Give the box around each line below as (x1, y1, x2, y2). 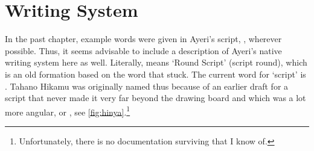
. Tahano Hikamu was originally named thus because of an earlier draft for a (5, 79, 289, 92)
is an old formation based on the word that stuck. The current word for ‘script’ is (5, 67, 306, 80)
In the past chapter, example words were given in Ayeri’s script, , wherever (5, 32, 282, 45)
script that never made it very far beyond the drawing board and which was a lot (5, 91, 306, 104)
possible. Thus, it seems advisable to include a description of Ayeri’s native (5, 44, 282, 57)
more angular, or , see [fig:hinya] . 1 (5, 103, 130, 118)
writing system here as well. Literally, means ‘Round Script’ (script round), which (5, 56, 307, 69)
